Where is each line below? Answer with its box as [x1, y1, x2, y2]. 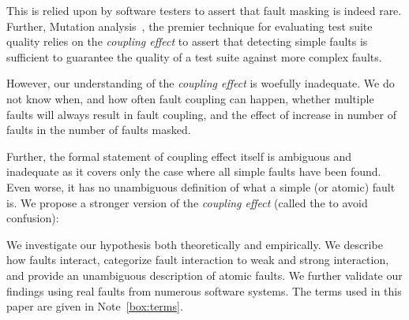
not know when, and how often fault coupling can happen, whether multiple [6, 90, 374, 106]
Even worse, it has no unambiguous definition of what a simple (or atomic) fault [6, 178, 396, 195]
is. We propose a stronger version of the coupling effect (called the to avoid [6, 194, 368, 210]
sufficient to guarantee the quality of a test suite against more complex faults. [6, 48, 382, 65]
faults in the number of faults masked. [6, 121, 191, 138]
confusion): [6, 210, 59, 226]
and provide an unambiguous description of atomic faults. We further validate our [6, 266, 403, 283]
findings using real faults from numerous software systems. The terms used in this [6, 282, 402, 299]
